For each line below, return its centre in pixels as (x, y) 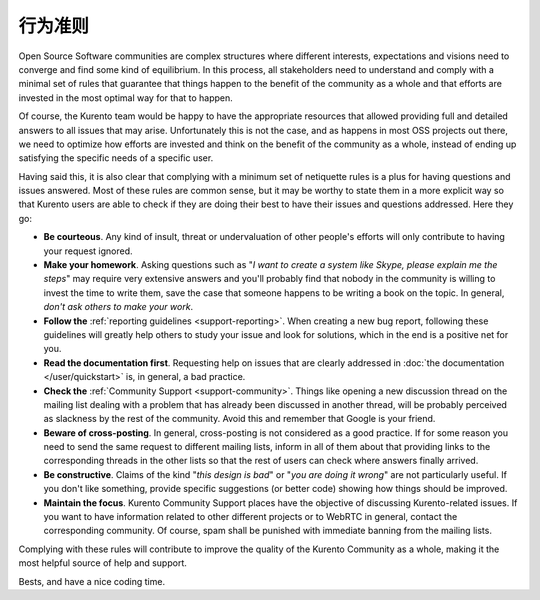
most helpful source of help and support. (102, 563)
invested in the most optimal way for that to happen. (126, 97)
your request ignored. (88, 251)
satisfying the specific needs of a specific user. (116, 158)
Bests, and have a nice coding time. (91, 581)
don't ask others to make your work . (118, 307)
